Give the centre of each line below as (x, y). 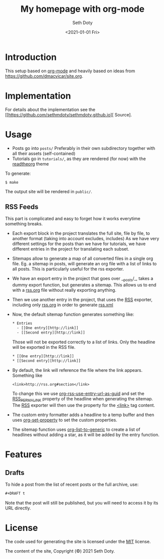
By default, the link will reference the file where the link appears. (77, 370)
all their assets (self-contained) (44, 153)
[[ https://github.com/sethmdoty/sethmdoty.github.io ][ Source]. (68, 114)
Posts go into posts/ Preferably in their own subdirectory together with (84, 148)
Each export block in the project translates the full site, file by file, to (81, 233)
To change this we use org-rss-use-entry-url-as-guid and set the (78, 393)
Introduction (31, 57)
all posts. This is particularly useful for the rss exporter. (68, 269)
